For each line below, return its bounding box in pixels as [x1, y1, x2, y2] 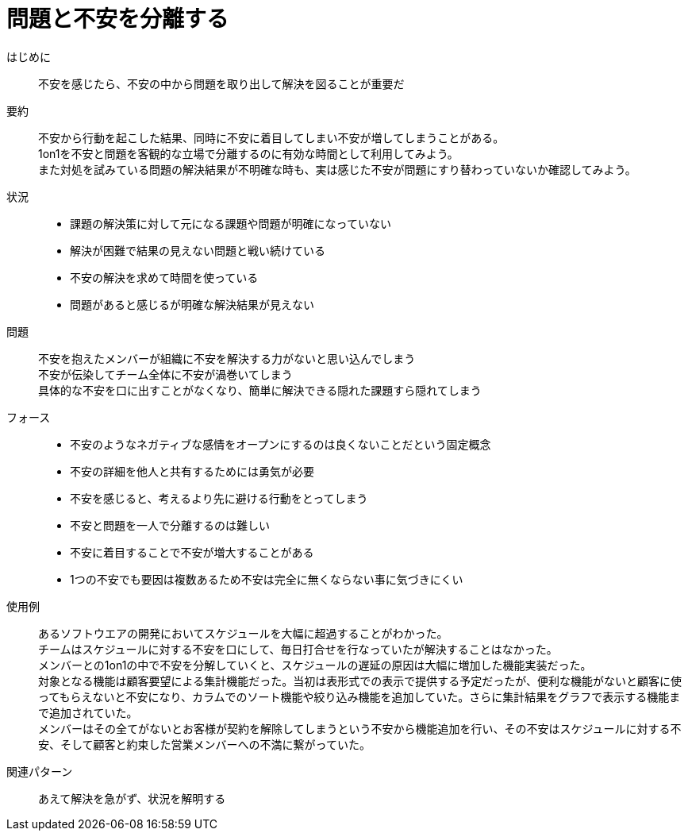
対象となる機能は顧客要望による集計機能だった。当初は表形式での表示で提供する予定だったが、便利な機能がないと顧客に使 [38, 673, 682, 688]
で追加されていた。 [38, 705, 138, 719]
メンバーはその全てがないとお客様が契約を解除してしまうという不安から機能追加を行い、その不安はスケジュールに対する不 [38, 721, 682, 735]
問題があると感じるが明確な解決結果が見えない [70, 297, 314, 311]
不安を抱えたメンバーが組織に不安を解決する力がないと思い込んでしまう [38, 351, 416, 365]
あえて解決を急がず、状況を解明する [38, 791, 226, 805]
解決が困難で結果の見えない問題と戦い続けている [70, 243, 325, 257]
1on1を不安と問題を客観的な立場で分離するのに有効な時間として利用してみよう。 [38, 146, 459, 160]
